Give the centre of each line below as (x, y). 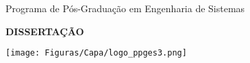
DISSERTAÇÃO (45, 31)
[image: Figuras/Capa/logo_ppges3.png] (96, 53)
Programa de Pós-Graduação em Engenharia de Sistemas (125, 8)
